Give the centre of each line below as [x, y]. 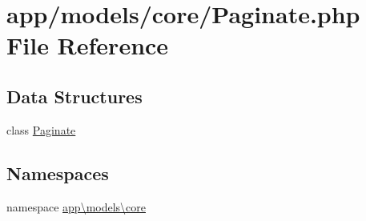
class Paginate [41, 129]
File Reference [88, 45]
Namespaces [58, 173]
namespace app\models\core [76, 206]
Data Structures [74, 96]
